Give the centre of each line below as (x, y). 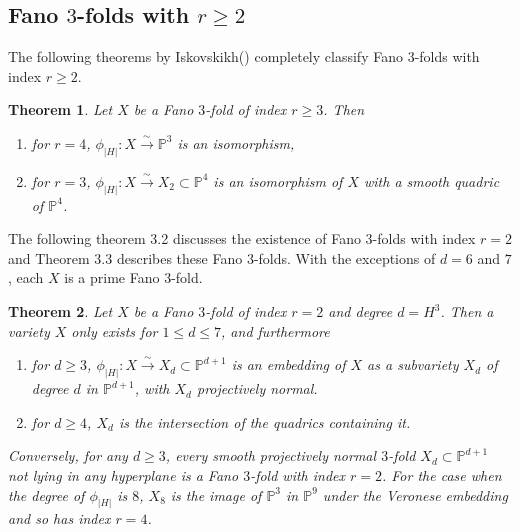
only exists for (114, 330)
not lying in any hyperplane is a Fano (123, 474)
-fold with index (298, 474)
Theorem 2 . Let (60, 311)
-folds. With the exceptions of (344, 257)
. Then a (467, 311)
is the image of (216, 494)
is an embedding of (288, 364)
